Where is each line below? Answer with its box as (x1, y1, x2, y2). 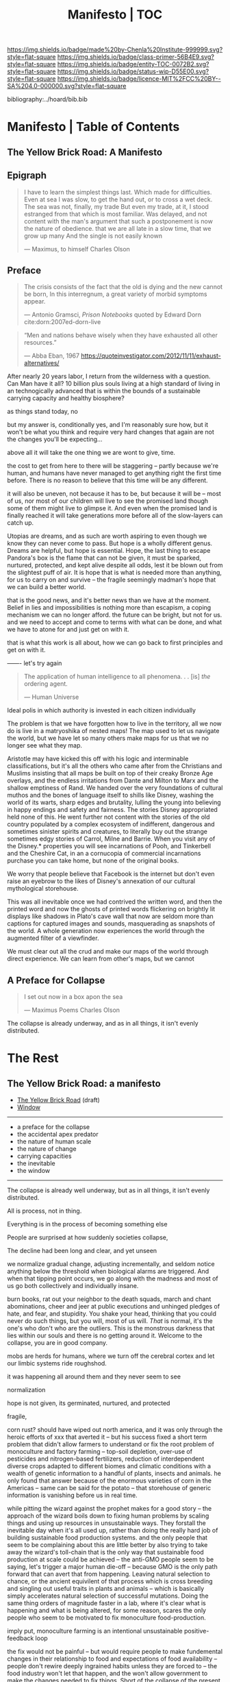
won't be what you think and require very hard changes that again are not (7, 428, 214, 436)
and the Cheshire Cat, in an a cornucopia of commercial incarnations (7, 850, 201, 858)
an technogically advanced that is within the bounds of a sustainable (7, 387, 201, 395)
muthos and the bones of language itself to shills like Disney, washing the (7, 791, 214, 800)
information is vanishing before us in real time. (7, 1491, 138, 1500)
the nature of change (16, 1145, 77, 1153)
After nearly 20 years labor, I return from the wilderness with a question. (7, 372, 211, 380)
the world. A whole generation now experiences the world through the (7, 927, 205, 935)
